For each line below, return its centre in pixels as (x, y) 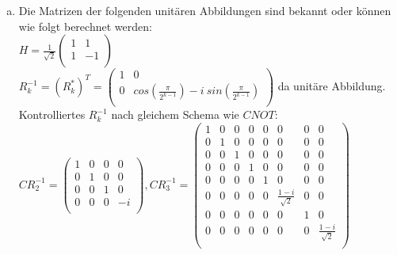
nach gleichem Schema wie (175, 114)
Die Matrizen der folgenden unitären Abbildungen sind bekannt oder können (205, 10)
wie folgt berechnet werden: (85, 26)
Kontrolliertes (52, 114)
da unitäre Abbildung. (332, 86)
